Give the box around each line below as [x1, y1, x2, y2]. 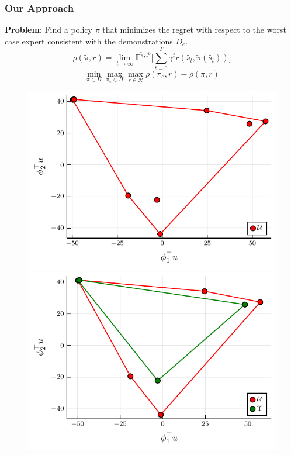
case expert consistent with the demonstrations [5, 35, 173, 47]
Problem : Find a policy [5, 23, 92, 36]
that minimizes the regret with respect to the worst [102, 23, 286, 36]
